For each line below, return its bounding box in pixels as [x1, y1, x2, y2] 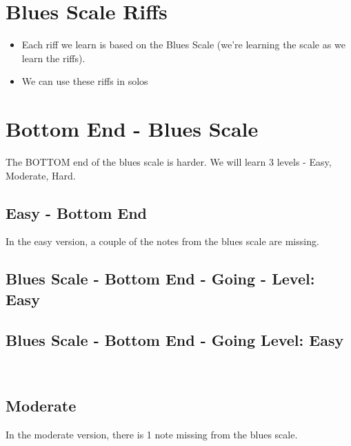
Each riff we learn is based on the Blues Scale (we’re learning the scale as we [21, 37, 345, 52]
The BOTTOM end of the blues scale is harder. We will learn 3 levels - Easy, [6, 155, 332, 169]
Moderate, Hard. [6, 168, 76, 182]
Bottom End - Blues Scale [6, 115, 259, 143]
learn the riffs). [21, 50, 86, 65]
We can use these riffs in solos [21, 74, 148, 88]
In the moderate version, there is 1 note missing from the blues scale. [6, 427, 298, 442]
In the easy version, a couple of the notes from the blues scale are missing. [6, 234, 319, 249]
